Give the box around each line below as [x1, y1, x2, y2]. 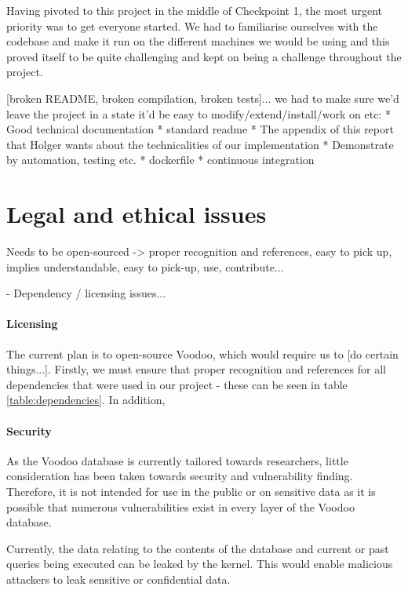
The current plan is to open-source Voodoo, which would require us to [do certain [6, 345, 399, 362]
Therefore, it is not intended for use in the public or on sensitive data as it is [6, 483, 376, 499]
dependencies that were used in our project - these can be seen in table [6, 376, 348, 392]
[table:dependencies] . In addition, [6, 392, 166, 408]
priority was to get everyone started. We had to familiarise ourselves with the [6, 17, 378, 34]
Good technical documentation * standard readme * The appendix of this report [6, 121, 394, 137]
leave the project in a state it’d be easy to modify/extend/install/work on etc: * [6, 105, 391, 122]
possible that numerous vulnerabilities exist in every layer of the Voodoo [6, 498, 355, 515]
